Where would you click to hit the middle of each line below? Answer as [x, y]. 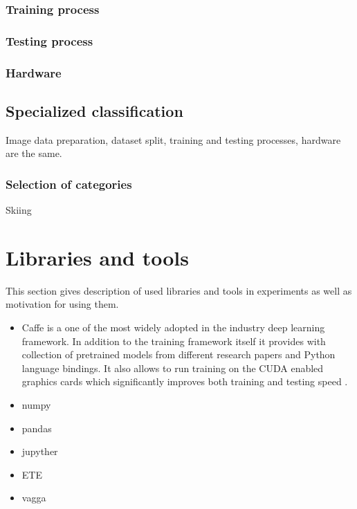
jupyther [40, 451]
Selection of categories [69, 184]
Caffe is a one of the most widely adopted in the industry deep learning [173, 327]
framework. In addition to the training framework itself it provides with [174, 341]
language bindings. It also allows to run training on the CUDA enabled [173, 368]
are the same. [34, 153]
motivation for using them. [62, 304]
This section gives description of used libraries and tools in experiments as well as [179, 290]
